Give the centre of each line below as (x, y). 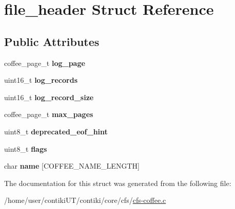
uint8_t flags (26, 148)
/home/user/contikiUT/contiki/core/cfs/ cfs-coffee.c (85, 200)
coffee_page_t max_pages (49, 114)
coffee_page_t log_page (45, 63)
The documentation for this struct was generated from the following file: (118, 183)
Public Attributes (52, 41)
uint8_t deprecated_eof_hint (56, 131)
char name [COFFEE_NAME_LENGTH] (72, 166)
